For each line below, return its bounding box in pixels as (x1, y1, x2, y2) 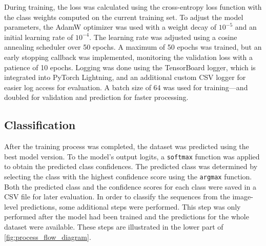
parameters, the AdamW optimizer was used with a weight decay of (4, 22, 217, 32)
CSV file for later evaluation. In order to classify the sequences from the (4, 191, 230, 202)
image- (232, 191, 253, 202)
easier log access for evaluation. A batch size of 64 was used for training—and (4, 81, 248, 92)
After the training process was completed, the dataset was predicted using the (4, 141, 249, 152)
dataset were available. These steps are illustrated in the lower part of (4, 221, 223, 232)
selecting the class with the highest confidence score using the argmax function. (4, 171, 252, 181)
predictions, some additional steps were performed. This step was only (20, 201, 241, 212)
